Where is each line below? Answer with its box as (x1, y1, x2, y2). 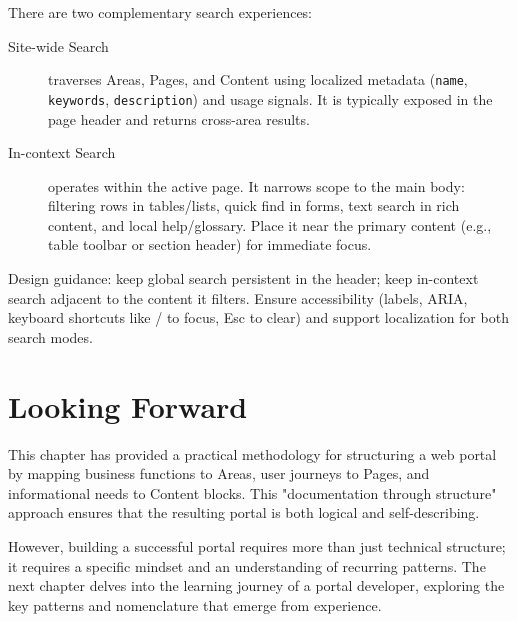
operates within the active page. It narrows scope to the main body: (48, 175, 465, 196)
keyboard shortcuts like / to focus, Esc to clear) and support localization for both (8, 307, 509, 328)
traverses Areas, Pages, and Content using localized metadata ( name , (48, 69, 468, 90)
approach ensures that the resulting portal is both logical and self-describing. (8, 502, 480, 523)
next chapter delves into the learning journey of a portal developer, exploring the (8, 575, 505, 596)
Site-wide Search (8, 35, 109, 56)
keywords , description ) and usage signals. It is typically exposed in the (48, 88, 493, 109)
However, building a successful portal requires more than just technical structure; (8, 535, 506, 556)
